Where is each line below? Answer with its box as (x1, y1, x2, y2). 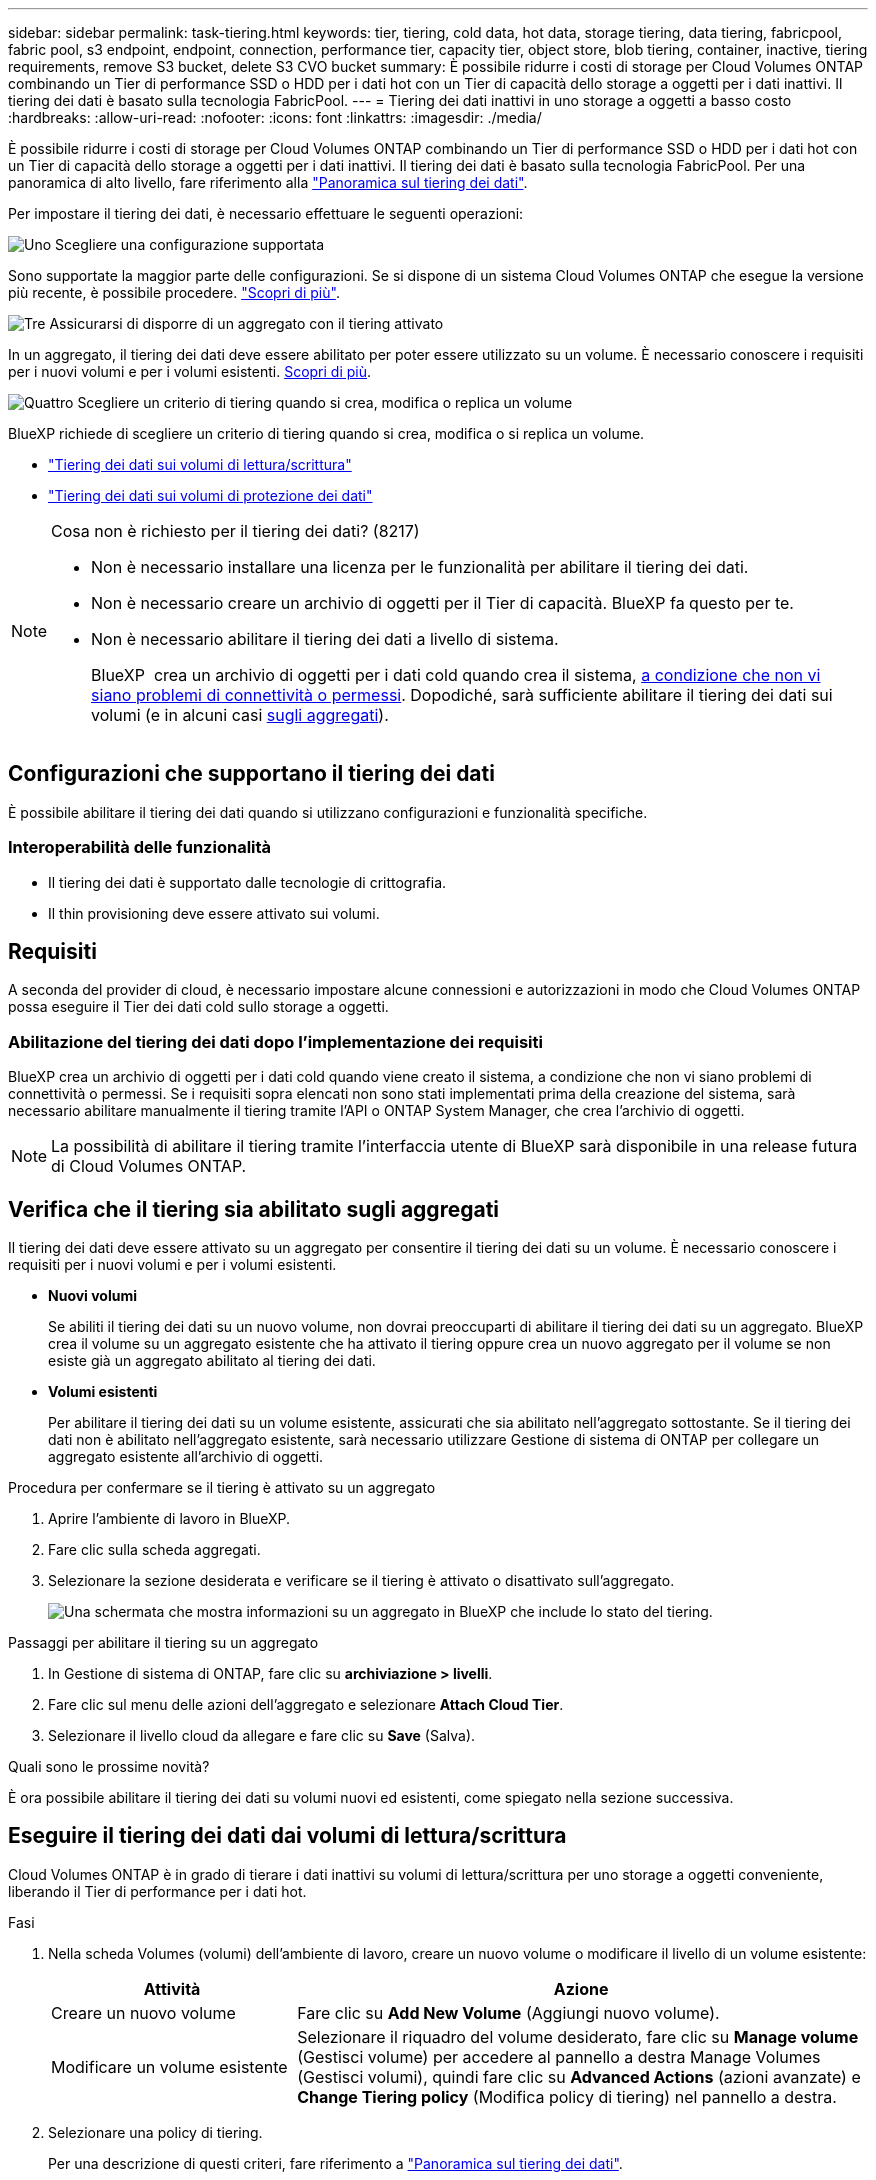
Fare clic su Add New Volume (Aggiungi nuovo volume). (297, 2002, 720, 2023)
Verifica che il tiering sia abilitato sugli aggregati (8, 1196, 500, 1222)
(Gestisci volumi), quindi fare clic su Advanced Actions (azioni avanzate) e (297, 2066, 861, 2087)
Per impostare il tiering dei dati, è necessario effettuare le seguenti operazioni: (8, 205, 524, 222)
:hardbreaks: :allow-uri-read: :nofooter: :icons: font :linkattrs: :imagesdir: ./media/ (8, 109, 542, 126)
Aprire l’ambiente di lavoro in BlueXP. (48, 1510, 291, 1528)
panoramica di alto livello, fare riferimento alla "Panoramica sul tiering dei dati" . (8, 174, 528, 191)
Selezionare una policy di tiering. (48, 2123, 263, 2141)
